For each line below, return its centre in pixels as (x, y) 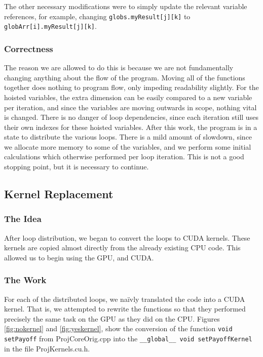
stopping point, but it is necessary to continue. (77, 167)
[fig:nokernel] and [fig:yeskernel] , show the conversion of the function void (118, 328)
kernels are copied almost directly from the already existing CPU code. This (122, 248)
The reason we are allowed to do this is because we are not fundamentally (119, 68)
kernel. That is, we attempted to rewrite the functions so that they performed (125, 309)
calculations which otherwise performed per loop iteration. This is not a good (124, 157)
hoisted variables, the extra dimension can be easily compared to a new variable (128, 97)
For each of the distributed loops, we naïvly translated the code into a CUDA (125, 299)
